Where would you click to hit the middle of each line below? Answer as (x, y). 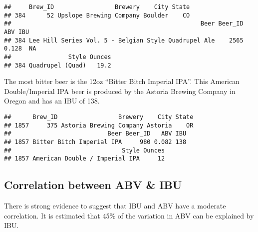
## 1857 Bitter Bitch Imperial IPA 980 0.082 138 (95, 142)
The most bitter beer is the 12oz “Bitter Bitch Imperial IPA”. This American (122, 81)
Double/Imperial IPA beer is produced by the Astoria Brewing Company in (120, 91)
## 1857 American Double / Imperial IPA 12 (85, 159)
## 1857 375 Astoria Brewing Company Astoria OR (99, 125)
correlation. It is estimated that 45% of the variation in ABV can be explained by (129, 215)
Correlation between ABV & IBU (93, 185)
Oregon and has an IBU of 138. (52, 101)
